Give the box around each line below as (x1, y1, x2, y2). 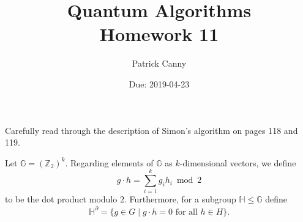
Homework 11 (99, 21, 219, 46)
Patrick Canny (132, 57, 187, 70)
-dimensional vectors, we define (179, 156, 296, 169)
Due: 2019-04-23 (129, 77, 190, 90)
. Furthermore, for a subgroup (124, 193, 236, 205)
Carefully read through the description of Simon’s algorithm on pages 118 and (5, 124, 298, 136)
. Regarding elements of (65, 156, 154, 169)
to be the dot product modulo (5, 193, 118, 205)
